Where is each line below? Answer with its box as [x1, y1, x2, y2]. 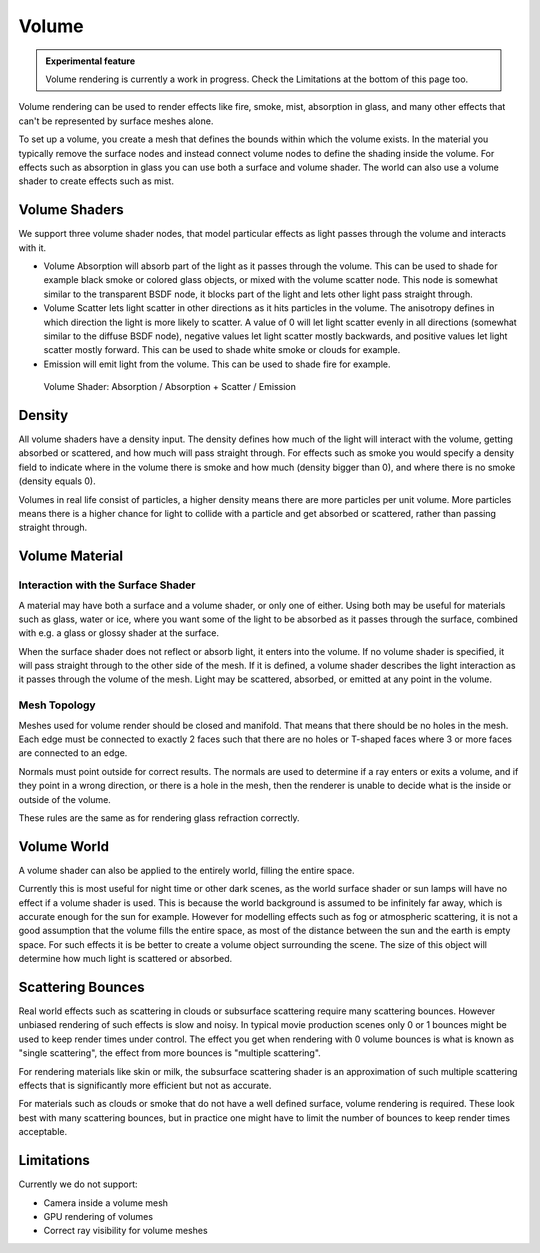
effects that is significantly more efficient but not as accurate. [18, 1080, 272, 1092]
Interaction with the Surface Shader [18, 578, 196, 592]
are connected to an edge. [18, 747, 128, 759]
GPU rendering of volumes [43, 1210, 154, 1222]
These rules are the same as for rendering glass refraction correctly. [18, 811, 300, 824]
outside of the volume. [18, 793, 112, 805]
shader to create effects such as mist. [18, 175, 175, 187]
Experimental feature [45, 55, 136, 67]
